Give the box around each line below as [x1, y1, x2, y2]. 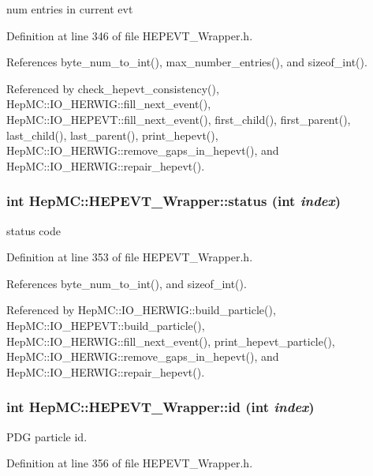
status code [6, 222, 61, 238]
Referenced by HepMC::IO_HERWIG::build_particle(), [6, 302, 276, 318]
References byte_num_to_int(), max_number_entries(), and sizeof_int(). [6, 54, 367, 70]
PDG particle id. [6, 428, 88, 444]
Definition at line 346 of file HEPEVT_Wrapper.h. [6, 27, 253, 43]
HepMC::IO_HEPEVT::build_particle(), [6, 317, 205, 333]
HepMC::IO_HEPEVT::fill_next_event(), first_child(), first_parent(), [6, 111, 351, 127]
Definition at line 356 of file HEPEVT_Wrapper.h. [6, 455, 253, 471]
